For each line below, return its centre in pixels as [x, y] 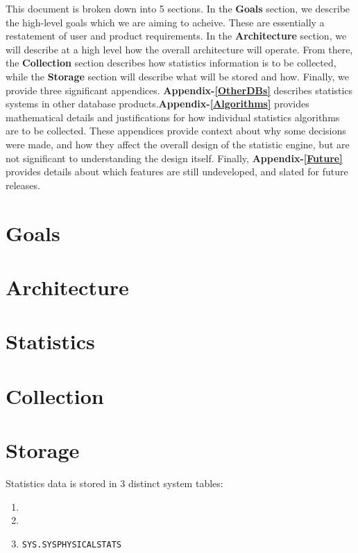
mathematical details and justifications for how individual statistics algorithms [173, 117]
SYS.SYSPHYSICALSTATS [71, 544]
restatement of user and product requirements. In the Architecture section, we [176, 36]
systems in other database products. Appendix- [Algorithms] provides [157, 104]
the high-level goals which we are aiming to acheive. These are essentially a [165, 22]
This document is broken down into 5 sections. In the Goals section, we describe [178, 8]
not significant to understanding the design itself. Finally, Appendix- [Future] [174, 158]
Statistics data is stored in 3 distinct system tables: [114, 483]
